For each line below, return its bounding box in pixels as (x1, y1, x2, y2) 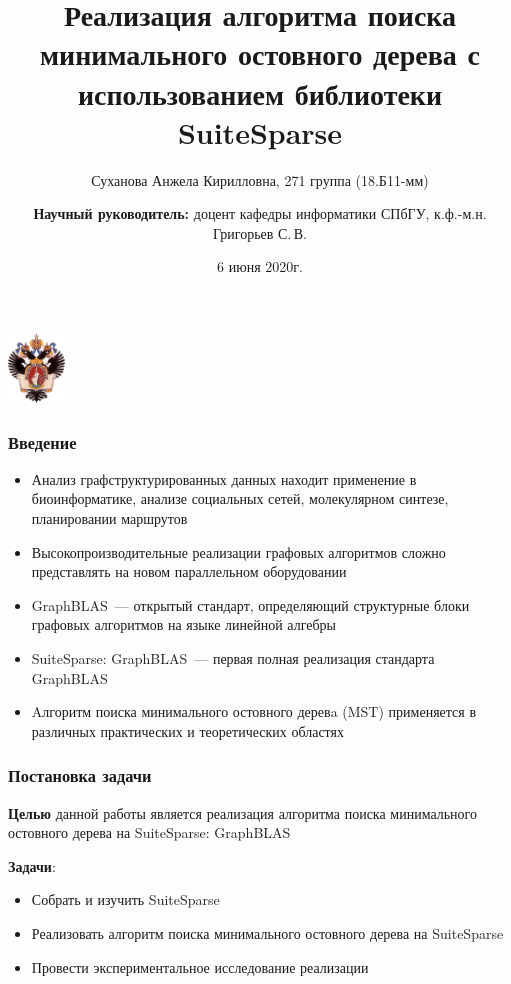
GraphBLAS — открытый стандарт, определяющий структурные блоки (31, 594, 470, 615)
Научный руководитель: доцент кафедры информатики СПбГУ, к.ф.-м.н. (33, 203, 487, 224)
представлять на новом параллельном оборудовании (31, 561, 347, 582)
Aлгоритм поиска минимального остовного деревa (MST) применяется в (31, 701, 477, 722)
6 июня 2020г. (217, 256, 303, 277)
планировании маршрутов (31, 508, 188, 529)
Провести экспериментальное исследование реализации (31, 956, 369, 977)
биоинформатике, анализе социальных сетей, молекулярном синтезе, (31, 488, 449, 509)
